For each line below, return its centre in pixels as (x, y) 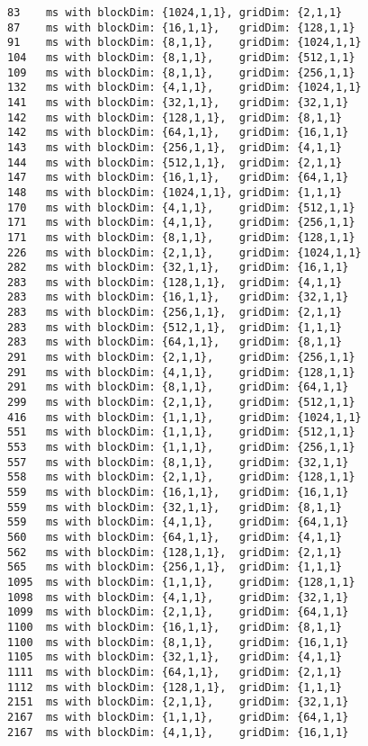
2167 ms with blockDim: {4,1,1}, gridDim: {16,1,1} (178, 732)
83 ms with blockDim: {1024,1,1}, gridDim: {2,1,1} (175, 13)
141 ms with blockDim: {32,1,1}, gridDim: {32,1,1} (178, 102)
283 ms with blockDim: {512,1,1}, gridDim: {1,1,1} (175, 327)
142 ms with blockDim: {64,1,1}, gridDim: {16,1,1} (178, 133)
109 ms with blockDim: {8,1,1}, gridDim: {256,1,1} (181, 72)
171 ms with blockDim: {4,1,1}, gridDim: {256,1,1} (181, 223)
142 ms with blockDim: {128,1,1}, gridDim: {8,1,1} (175, 117)
